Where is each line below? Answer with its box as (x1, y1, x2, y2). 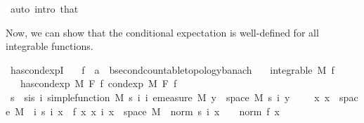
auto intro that (10, 1, 79, 15)
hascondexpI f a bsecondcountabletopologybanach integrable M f (10, 62, 334, 77)
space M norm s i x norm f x (124, 103, 280, 118)
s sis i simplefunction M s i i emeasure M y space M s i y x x (10, 89, 330, 104)
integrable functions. (6, 39, 93, 53)
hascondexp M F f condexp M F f (20, 76, 177, 91)
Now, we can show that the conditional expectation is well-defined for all (6, 25, 319, 39)
